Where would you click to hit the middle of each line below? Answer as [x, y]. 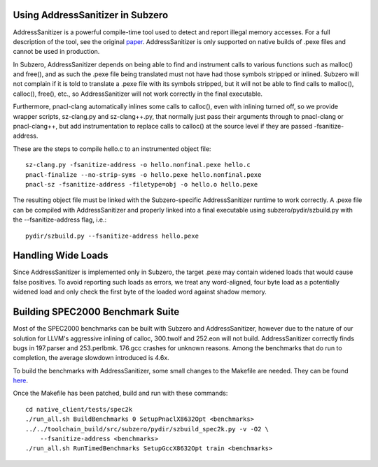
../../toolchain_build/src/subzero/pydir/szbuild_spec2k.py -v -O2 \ [147, 429]
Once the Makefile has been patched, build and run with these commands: [120, 393]
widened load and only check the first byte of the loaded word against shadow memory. [140, 292]
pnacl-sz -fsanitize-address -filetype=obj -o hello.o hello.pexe [142, 184]
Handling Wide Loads [61, 256]
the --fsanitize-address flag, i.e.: [60, 220]
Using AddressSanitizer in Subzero [91, 15]
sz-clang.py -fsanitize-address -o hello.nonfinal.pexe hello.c [138, 165]
